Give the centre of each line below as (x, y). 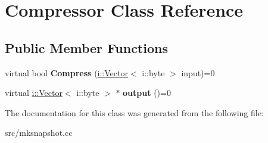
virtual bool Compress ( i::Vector (66, 72)
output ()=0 (147, 93)
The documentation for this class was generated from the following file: (134, 112)
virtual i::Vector (34, 93)
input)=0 (198, 72)
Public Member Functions (86, 47)
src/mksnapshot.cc (39, 133)
